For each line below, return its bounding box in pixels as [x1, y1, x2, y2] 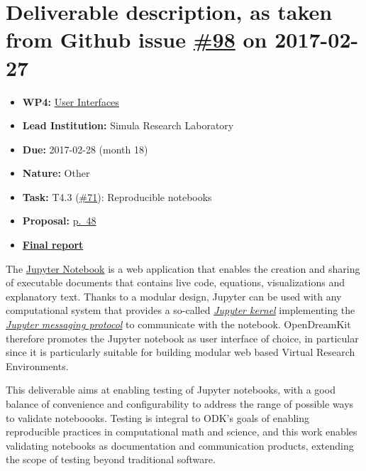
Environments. [6, 358, 69, 373]
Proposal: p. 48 [22, 213, 96, 228]
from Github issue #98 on [6, 25, 267, 54]
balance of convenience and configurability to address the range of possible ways [6, 396, 354, 411]
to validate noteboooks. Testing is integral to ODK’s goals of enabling [6, 410, 310, 425]
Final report [22, 237, 84, 252]
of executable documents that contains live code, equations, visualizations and [6, 275, 345, 290]
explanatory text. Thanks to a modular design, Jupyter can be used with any [6, 288, 342, 303]
